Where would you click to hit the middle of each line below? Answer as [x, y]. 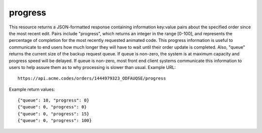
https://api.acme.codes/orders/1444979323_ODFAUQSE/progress [92, 79]
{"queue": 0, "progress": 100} [55, 121]
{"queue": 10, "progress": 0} [54, 100]
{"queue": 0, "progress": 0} [52, 107]
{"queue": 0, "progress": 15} [54, 114]
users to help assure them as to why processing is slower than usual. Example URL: [92, 67]
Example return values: [32, 89]
